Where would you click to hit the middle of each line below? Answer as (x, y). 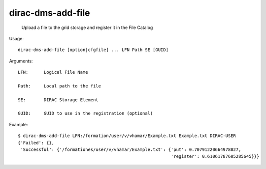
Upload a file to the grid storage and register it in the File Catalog (87, 28)
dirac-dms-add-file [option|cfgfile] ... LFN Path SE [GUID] (93, 50)
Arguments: (21, 61)
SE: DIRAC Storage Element (58, 100)
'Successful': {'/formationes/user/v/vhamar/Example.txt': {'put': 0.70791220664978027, (131, 150)
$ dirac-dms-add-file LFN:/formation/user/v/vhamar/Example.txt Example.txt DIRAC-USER (127, 136)
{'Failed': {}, (36, 143)
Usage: (17, 38)
